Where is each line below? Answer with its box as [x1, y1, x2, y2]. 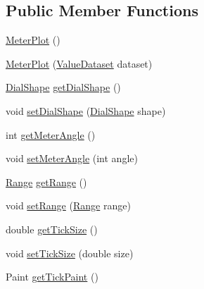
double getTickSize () [6, 221, 98, 236]
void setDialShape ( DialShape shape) [6, 103, 166, 118]
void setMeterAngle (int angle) [6, 151, 138, 166]
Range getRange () [6, 174, 87, 189]
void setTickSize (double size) [6, 245, 134, 260]
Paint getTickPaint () [6, 269, 98, 284]
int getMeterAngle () [6, 127, 96, 142]
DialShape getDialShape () [6, 80, 121, 94]
